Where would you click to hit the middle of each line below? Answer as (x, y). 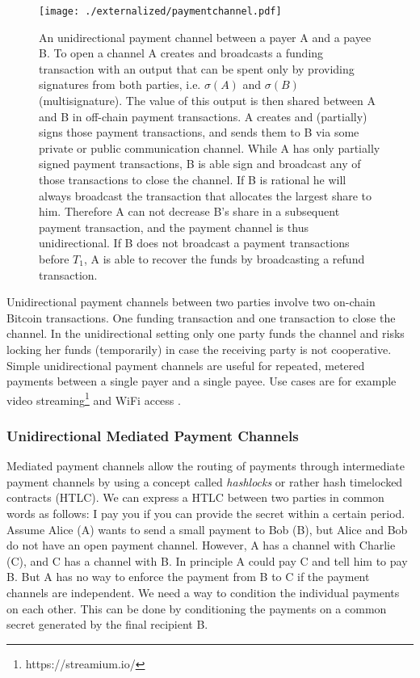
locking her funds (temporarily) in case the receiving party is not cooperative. (199, 349)
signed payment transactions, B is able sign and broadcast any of (200, 164)
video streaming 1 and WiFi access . (94, 398)
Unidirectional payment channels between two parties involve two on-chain (191, 302)
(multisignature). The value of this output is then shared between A (207, 101)
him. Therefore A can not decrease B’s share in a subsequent (189, 211)
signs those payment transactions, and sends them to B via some (199, 132)
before (54, 258)
